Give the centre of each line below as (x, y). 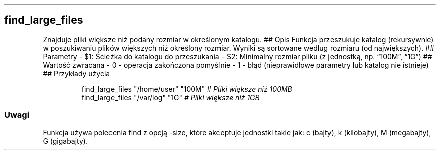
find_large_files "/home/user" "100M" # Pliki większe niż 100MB (187, 89)
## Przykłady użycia (77, 73)
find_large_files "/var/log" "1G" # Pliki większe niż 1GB (171, 97)
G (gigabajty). (65, 141)
